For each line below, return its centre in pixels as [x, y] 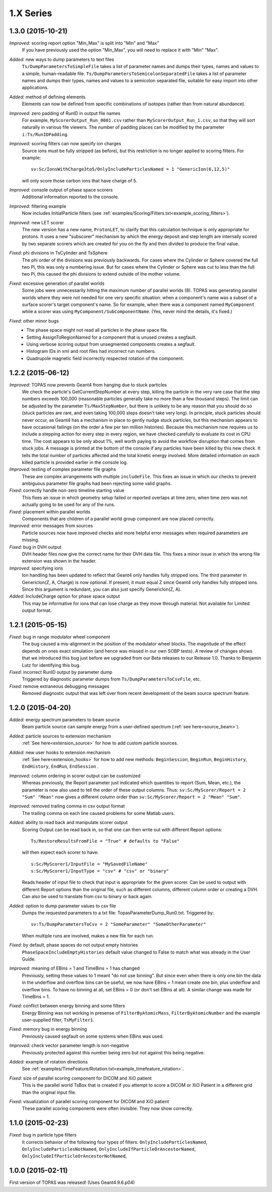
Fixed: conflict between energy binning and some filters [67, 1006]
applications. [35, 88]
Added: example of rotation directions [49, 1062]
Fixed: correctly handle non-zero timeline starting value [67, 490]
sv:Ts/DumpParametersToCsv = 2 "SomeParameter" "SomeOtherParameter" [119, 924]
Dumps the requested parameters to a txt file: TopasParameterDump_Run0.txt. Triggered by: [118, 913]
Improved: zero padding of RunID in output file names [65, 113]
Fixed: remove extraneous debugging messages [59, 686]
